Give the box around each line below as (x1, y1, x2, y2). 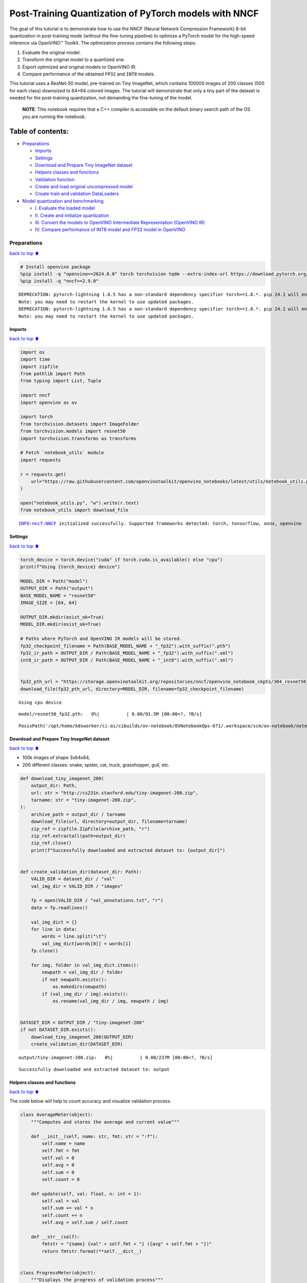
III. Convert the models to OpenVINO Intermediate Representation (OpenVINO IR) (35, 220, 205, 226)
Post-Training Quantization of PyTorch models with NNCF (9, 8, 259, 19)
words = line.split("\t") (41, 934, 107, 939)
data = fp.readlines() (31, 905, 88, 910)
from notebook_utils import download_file (20, 507, 128, 513)
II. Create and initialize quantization (35, 212, 109, 218)
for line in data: (31, 926, 77, 932)
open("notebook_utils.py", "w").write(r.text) (20, 500, 139, 506)
